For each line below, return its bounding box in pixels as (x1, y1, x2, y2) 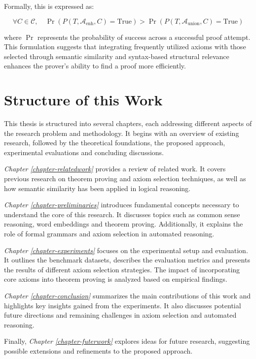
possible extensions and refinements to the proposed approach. (4, 345, 193, 356)
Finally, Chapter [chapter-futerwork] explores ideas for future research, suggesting (4, 336, 250, 346)
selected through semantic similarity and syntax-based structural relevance (4, 51, 229, 61)
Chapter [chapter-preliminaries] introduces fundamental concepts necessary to (4, 199, 239, 210)
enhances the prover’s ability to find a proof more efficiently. (4, 61, 186, 71)
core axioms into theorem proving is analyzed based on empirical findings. (4, 274, 227, 284)
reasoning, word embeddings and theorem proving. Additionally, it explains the (4, 219, 243, 229)
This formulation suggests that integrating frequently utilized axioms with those (4, 41, 246, 52)
